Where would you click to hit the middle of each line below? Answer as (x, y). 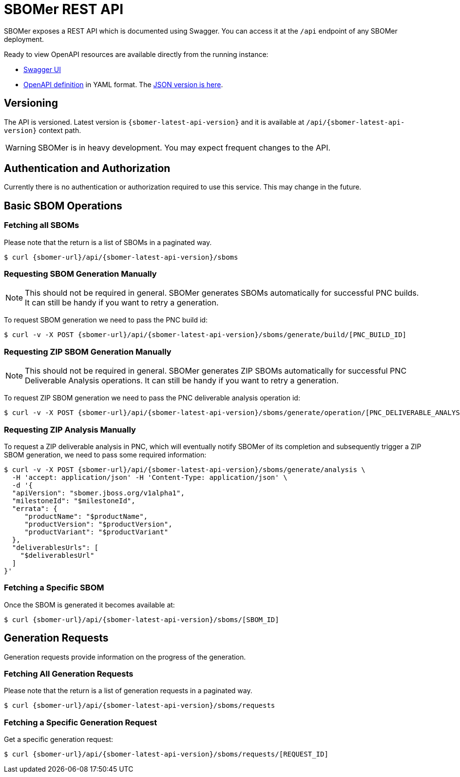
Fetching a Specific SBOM (54, 588)
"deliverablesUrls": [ (55, 547)
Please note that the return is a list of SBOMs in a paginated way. (108, 242)
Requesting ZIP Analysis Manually (70, 429)
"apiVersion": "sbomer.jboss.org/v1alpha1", (98, 493)
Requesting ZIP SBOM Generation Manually (88, 351)
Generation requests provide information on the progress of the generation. (125, 657)
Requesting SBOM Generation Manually (80, 274)
